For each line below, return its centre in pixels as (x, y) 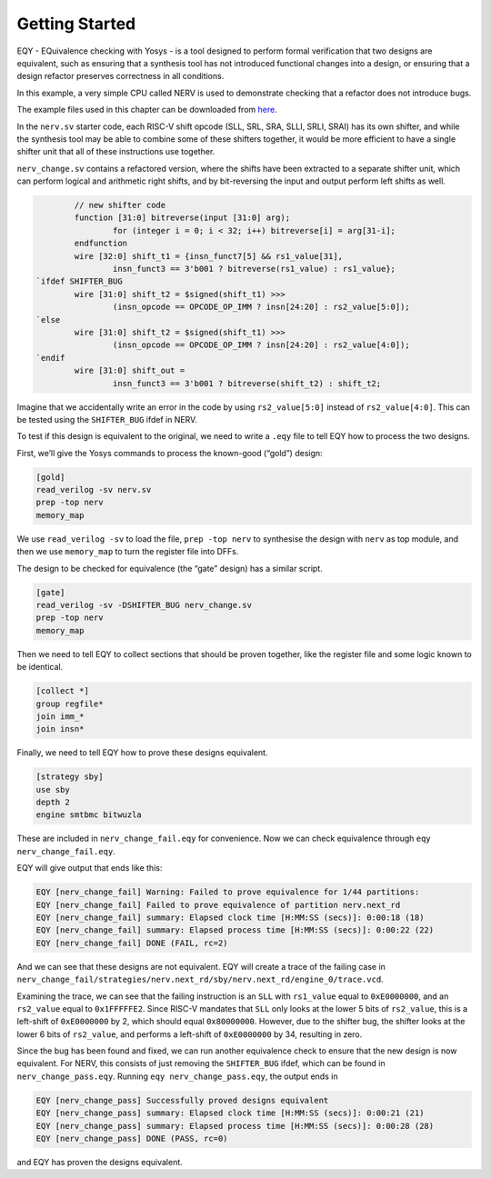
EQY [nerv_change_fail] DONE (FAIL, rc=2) (132, 943)
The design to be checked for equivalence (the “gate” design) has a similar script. (170, 568)
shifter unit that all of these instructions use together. (116, 152)
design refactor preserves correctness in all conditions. (120, 76)
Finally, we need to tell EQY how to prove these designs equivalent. (142, 753)
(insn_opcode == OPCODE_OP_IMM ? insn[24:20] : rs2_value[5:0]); (261, 307)
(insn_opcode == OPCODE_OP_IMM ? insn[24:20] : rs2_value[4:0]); (261, 345)
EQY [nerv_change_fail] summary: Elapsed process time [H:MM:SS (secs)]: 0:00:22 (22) (235, 930)
